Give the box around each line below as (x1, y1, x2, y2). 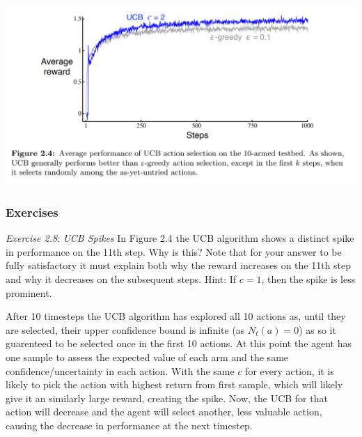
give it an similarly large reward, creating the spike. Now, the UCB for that (6, 390, 328, 405)
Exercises (6, 203, 58, 220)
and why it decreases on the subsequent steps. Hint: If (6, 272, 237, 286)
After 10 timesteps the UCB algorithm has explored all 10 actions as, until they (6, 309, 346, 323)
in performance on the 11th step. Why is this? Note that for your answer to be (6, 244, 342, 259)
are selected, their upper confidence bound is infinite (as (6, 322, 245, 337)
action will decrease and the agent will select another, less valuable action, (6, 404, 322, 419)
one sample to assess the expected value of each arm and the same (6, 349, 289, 364)
